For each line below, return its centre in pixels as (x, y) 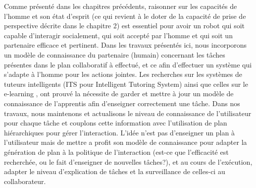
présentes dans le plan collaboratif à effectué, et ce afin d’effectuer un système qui (128, 64)
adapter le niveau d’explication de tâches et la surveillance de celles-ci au (115, 171)
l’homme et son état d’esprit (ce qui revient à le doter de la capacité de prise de (125, 16)
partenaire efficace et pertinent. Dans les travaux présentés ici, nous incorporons (126, 45)
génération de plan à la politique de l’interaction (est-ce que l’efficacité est (116, 152)
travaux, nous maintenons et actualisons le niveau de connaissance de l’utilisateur (128, 113)
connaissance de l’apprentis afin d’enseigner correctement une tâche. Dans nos (122, 103)
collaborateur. (25, 181)
